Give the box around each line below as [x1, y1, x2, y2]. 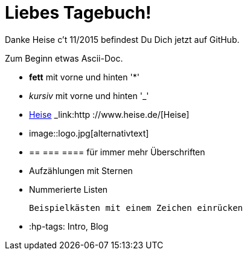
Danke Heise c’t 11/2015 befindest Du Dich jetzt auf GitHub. [5, 34, 240, 45]
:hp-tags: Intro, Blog [29, 221, 109, 231]
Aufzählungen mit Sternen [29, 165, 133, 176]
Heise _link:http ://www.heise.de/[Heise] [29, 109, 190, 120]
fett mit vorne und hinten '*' [29, 71, 140, 82]
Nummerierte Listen [29, 184, 108, 195]
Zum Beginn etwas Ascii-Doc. [5, 53, 123, 63]
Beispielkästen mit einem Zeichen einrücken [29, 202, 243, 213]
